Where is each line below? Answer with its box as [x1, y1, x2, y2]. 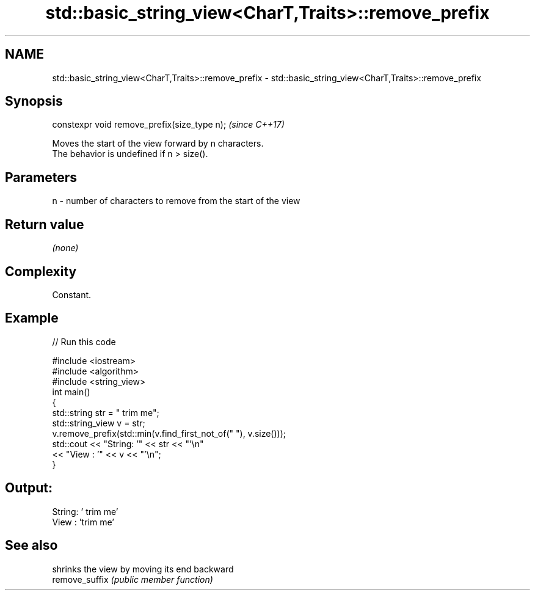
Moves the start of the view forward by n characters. [52, 138, 264, 149]
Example [5, 310, 59, 326]
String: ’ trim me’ [52, 506, 118, 517]
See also [5, 538, 58, 553]
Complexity [5, 263, 77, 279]
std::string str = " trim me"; [52, 407, 159, 418]
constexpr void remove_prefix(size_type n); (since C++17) [52, 119, 285, 130]
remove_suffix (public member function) [52, 574, 213, 585]
